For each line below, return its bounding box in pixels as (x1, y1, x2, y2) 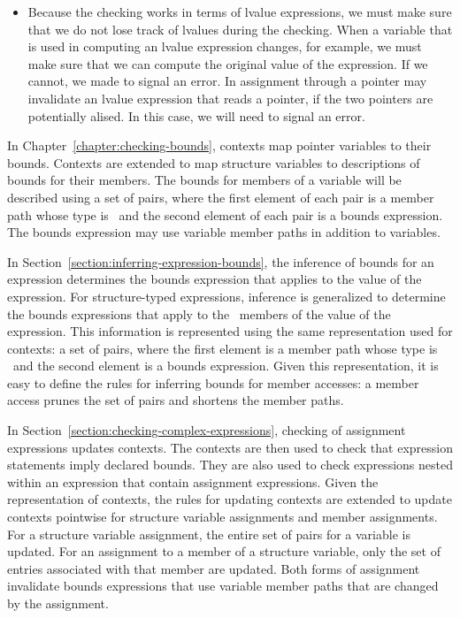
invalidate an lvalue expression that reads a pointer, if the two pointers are (27, 88, 433, 107)
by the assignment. (7, 594, 109, 612)
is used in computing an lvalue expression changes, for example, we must (27, 37, 422, 56)
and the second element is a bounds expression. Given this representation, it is (12, 356, 439, 375)
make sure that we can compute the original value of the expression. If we (27, 54, 428, 72)
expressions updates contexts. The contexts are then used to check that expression (7, 438, 453, 456)
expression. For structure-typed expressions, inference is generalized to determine (7, 286, 446, 305)
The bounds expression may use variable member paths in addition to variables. (7, 223, 441, 241)
